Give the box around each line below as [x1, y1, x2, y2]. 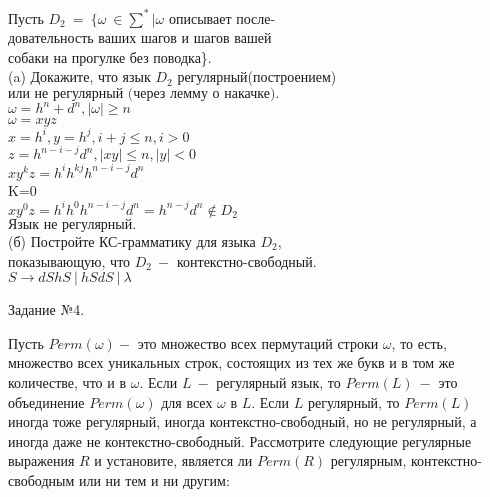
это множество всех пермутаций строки [137, 332, 379, 353]
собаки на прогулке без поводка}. [8, 46, 212, 67]
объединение [8, 391, 85, 412]
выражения [8, 450, 75, 471]
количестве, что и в [8, 371, 127, 392]
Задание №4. [8, 299, 85, 320]
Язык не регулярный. [8, 217, 137, 232]
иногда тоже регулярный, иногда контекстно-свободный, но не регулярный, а [8, 411, 477, 432]
